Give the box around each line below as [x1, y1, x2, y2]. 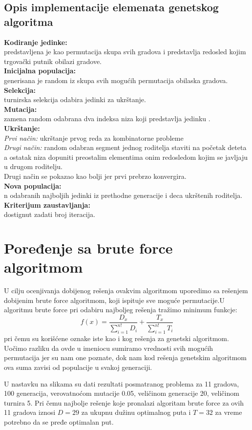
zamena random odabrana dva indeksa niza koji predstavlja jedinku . [4, 113, 210, 124]
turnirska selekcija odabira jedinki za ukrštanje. [4, 94, 146, 105]
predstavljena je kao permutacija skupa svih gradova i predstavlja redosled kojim [4, 46, 246, 57]
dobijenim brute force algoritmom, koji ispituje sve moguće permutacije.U [4, 295, 225, 305]
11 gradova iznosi [4, 407, 56, 417]
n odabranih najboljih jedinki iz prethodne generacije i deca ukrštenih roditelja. [4, 190, 243, 200]
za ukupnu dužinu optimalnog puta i [81, 407, 191, 417]
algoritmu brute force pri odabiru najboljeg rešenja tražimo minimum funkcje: [4, 304, 237, 315]
